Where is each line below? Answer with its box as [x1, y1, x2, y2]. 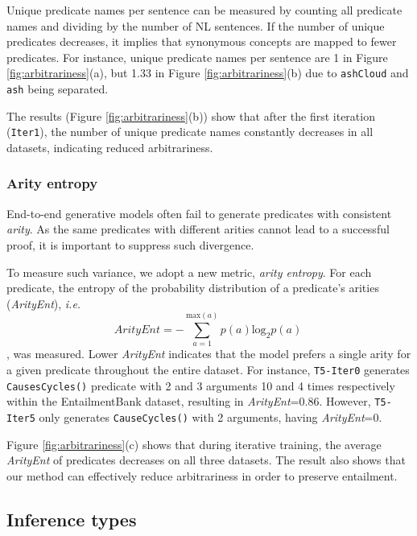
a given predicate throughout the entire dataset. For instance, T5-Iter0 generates [6, 361, 410, 378]
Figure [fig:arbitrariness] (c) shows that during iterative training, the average [6, 435, 382, 452]
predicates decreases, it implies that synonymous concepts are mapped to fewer [6, 33, 397, 50]
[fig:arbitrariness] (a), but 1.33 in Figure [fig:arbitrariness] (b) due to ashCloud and [6, 64, 409, 81]
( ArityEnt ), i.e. [6, 295, 81, 311]
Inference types [6, 506, 137, 531]
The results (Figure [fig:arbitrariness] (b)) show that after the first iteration [6, 107, 375, 124]
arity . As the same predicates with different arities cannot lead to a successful [6, 221, 390, 237]
